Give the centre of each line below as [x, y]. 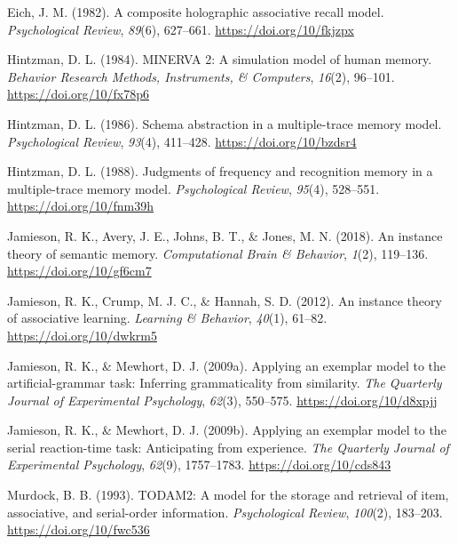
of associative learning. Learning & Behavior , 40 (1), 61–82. [167, 318]
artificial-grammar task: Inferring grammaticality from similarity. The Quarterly [225, 383]
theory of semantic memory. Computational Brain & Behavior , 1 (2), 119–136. [218, 253]
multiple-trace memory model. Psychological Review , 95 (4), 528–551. [193, 188]
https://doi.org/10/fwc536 [79, 529]
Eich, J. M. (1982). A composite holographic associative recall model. [196, 12]
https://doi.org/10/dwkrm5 [82, 335]
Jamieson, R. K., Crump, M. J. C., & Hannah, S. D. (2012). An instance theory [225, 300]
